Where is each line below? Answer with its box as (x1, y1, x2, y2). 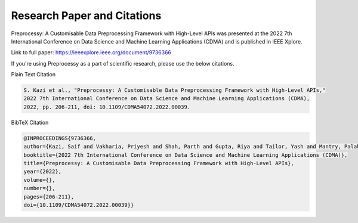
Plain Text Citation (11, 71, 56, 78)
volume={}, (23, 176, 55, 183)
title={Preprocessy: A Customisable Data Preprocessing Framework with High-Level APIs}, (23, 160, 295, 167)
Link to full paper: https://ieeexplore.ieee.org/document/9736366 (11, 49, 171, 56)
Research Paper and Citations (11, 9, 162, 22)
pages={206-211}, (23, 193, 75, 200)
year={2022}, (23, 168, 62, 175)
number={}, (23, 185, 55, 192)
